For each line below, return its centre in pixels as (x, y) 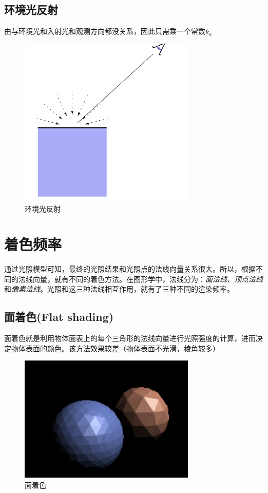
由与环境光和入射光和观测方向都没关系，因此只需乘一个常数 (105, 31)
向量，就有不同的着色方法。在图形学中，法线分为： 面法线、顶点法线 (148, 279)
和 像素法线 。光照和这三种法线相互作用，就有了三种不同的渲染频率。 (119, 289)
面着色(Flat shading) (59, 317)
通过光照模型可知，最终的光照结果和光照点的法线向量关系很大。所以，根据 (130, 269)
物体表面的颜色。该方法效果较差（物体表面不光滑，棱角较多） (115, 348)
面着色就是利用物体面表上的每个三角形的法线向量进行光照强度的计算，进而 (130, 338)
